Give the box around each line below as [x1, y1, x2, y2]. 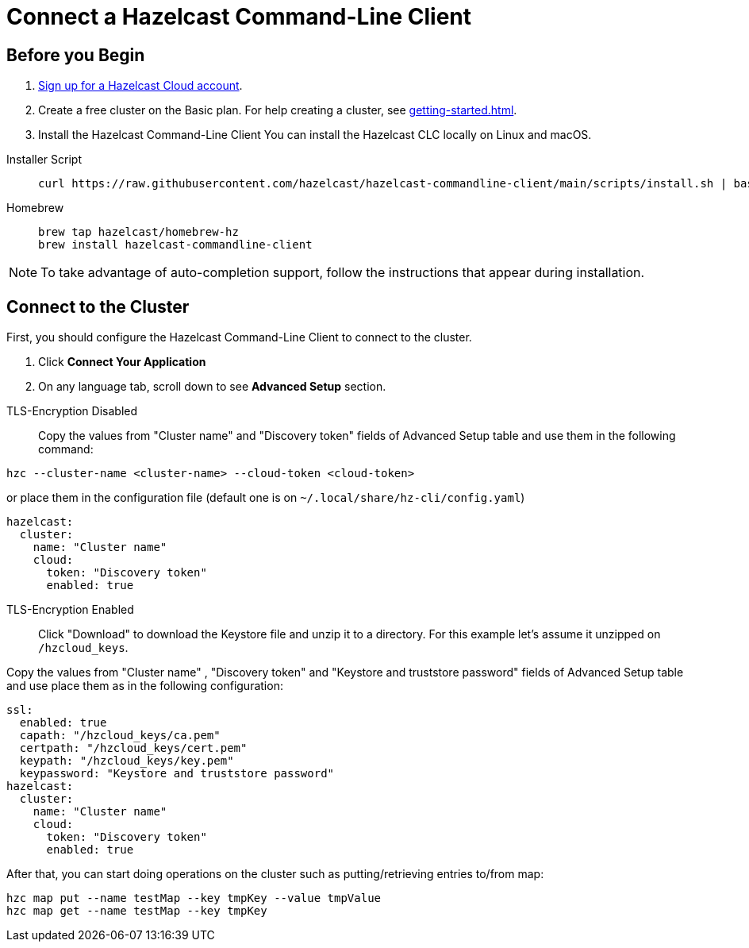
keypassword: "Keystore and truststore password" [19, 767, 335, 780]
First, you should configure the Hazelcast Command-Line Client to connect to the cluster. [6, 330, 472, 345]
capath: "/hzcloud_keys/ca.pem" [19, 729, 221, 742]
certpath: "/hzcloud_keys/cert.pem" [19, 742, 248, 755]
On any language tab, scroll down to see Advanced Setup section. [38, 380, 386, 394]
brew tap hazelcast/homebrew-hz [38, 225, 239, 239]
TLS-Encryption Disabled [6, 404, 138, 418]
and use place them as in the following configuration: [6, 679, 283, 693]
